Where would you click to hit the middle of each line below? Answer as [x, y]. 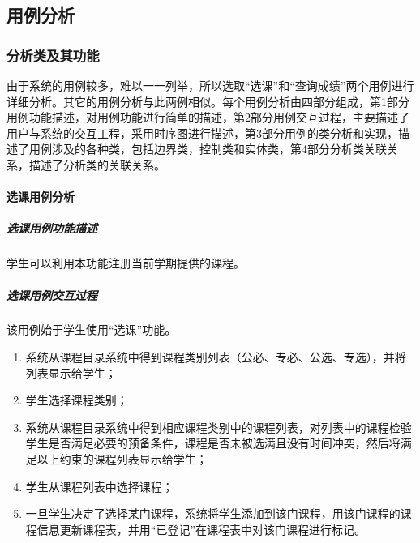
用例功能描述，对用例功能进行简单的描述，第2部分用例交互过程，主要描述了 [208, 117]
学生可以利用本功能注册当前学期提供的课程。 [126, 263]
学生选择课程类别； [77, 400]
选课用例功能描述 [52, 228]
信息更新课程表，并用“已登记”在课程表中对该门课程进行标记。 [201, 529]
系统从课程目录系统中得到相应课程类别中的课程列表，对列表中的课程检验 [219, 427]
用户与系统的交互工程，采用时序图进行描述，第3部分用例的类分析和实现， [202, 133]
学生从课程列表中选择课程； [99, 486]
